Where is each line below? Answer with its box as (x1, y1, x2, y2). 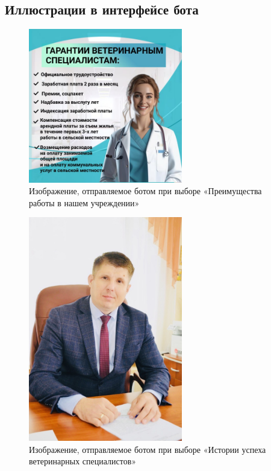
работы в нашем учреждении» (29, 196, 140, 209)
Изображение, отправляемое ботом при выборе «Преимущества (29, 185, 262, 197)
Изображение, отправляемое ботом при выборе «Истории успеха (29, 443, 266, 455)
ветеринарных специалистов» (29, 455, 137, 467)
